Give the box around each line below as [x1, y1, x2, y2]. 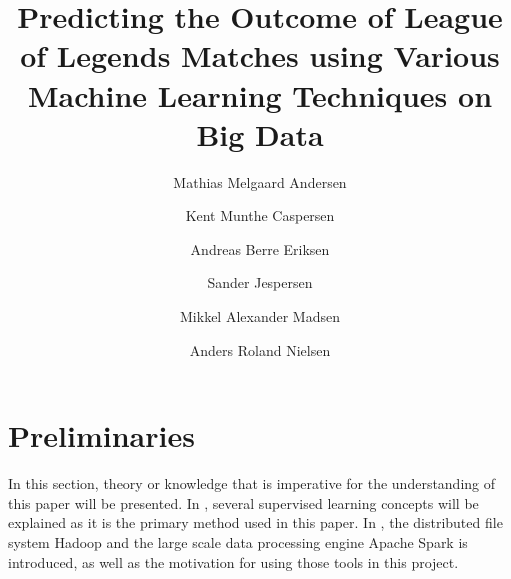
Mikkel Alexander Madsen [180, 306, 340, 327]
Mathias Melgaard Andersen [173, 171, 347, 192]
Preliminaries [8, 415, 195, 456]
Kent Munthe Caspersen [185, 205, 335, 226]
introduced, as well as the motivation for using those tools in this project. [8, 551, 459, 572]
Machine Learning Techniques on [27, 74, 493, 115]
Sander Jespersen [207, 272, 313, 293]
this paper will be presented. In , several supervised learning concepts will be [8, 492, 479, 513]
